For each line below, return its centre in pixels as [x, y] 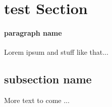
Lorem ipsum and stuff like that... [56, 52]
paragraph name [33, 32]
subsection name [48, 79]
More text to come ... [37, 100]
